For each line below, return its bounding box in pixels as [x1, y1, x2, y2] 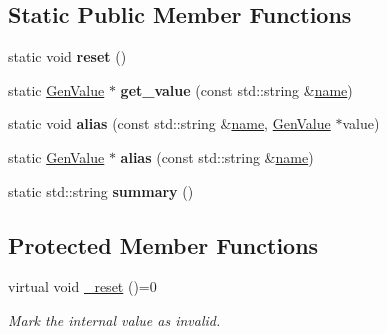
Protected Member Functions [8, 229, 319, 260]
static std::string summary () [8, 180, 194, 201]
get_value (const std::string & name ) [120, 79, 353, 100]
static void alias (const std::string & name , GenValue [8, 113, 331, 134]
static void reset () [8, 46, 127, 67]
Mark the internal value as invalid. [8, 309, 221, 330]
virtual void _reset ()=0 [8, 276, 157, 297]
